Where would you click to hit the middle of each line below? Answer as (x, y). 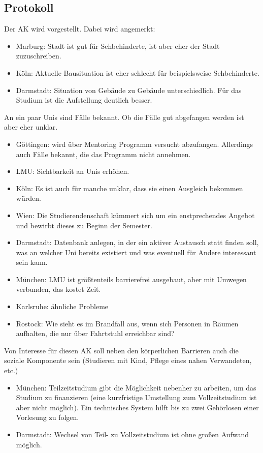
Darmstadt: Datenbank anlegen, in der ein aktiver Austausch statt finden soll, (137, 242)
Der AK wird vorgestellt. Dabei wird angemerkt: (80, 29)
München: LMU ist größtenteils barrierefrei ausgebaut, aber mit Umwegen (131, 279)
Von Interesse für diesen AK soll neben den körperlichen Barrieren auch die (121, 350)
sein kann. (32, 262)
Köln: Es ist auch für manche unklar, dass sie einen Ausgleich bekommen (129, 188)
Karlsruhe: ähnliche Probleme (62, 306)
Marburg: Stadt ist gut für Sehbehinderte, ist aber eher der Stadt (118, 46)
